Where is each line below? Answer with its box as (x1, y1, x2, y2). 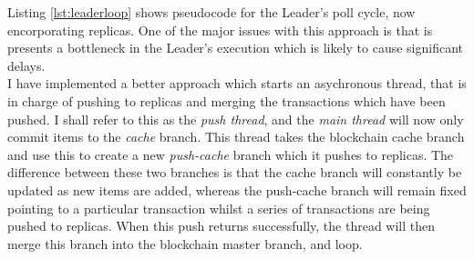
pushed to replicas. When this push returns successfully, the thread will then (7, 216, 436, 235)
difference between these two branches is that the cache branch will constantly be (7, 163, 462, 182)
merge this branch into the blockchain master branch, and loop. (7, 234, 363, 253)
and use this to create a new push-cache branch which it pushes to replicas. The (7, 144, 454, 164)
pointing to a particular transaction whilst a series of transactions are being (7, 198, 430, 217)
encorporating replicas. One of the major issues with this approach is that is (7, 20, 433, 39)
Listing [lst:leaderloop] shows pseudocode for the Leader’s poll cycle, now (7, 3, 416, 21)
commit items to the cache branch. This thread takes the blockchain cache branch (7, 127, 465, 146)
